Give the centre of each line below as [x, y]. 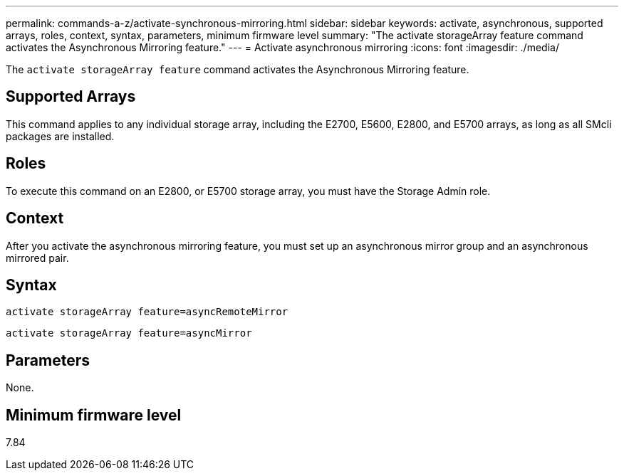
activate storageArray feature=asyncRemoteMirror [147, 312]
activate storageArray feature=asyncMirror [129, 333]
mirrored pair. [37, 258]
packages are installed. [60, 136]
